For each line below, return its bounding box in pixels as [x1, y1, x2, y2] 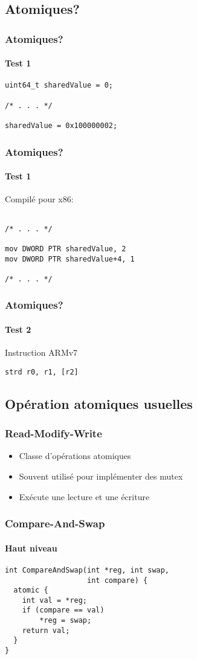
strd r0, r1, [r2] [5, 367, 79, 376]
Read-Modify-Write [5, 426, 102, 441]
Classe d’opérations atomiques [19, 449, 131, 462]
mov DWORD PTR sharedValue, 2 [5, 244, 126, 253]
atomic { [13, 586, 48, 595]
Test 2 [5, 323, 31, 335]
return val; [22, 626, 70, 635]
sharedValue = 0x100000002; [5, 121, 118, 130]
